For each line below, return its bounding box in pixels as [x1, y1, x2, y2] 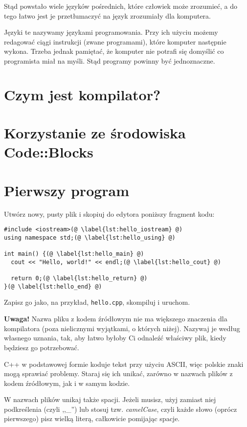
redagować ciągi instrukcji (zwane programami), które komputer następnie [4, 36, 226, 46]
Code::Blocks [4, 142, 93, 162]
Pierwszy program [4, 180, 130, 200]
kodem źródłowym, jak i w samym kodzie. [4, 378, 130, 388]
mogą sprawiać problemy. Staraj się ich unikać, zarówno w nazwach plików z [4, 368, 233, 379]
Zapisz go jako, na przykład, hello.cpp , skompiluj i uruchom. [4, 297, 190, 307]
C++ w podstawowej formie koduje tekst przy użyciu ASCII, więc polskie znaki [4, 359, 244, 369]
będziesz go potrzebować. [4, 342, 79, 352]
